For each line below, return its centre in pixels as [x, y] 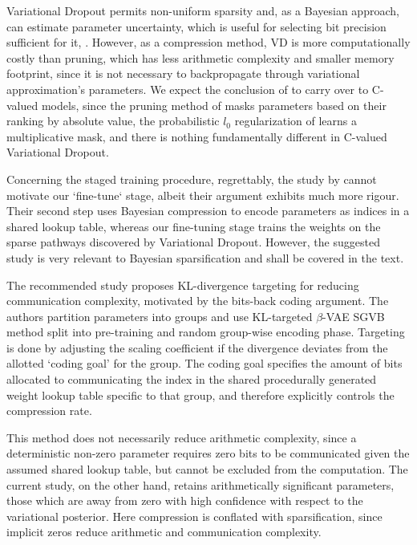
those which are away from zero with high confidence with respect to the [185, 500]
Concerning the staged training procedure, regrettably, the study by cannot [192, 179]
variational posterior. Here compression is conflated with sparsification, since [194, 516]
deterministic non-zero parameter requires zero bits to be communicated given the [208, 453]
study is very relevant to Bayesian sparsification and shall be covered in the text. [205, 257]
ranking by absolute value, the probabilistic [113, 121]
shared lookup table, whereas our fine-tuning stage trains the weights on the [194, 226]
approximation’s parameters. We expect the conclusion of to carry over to [188, 89]
